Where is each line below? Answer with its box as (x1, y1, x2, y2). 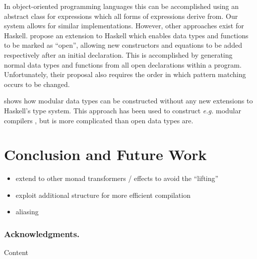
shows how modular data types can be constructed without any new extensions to (4, 95, 253, 106)
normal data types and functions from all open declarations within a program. (4, 59, 242, 70)
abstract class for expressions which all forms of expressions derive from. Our (4, 10, 238, 21)
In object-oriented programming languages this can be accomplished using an (4, 1, 239, 11)
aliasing (15, 206, 39, 217)
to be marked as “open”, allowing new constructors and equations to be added (4, 40, 242, 50)
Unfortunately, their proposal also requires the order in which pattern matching (4, 69, 246, 80)
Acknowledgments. (4, 227, 80, 240)
